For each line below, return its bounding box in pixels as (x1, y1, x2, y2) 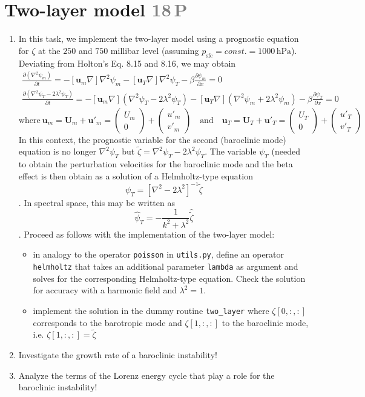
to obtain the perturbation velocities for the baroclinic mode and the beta (18, 158, 293, 170)
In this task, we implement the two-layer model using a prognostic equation (18, 32, 299, 45)
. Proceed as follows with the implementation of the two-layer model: (18, 227, 275, 240)
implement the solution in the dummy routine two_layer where (33, 304, 269, 316)
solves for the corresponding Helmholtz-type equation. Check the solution (33, 272, 306, 284)
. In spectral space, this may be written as (18, 196, 175, 209)
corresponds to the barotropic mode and (33, 316, 182, 329)
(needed (271, 145, 300, 158)
